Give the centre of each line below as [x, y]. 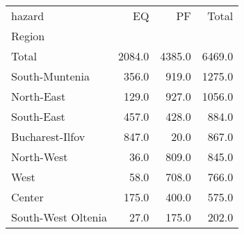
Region [28, 36]
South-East [38, 116]
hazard [28, 16]
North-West [40, 157]
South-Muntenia [50, 76]
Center [27, 197]
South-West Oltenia [59, 217]
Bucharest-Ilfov [48, 136]
